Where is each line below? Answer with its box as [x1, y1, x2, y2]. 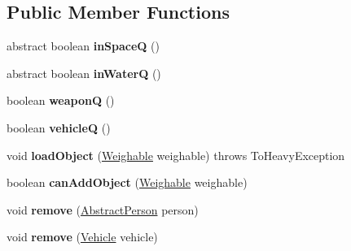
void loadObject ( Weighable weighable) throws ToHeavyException [7, 146, 345, 163]
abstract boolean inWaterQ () [7, 64, 161, 81]
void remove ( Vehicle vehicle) [7, 228, 158, 245]
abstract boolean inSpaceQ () [7, 37, 160, 54]
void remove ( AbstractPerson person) [7, 201, 199, 218]
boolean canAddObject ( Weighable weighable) [7, 174, 248, 191]
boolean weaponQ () [7, 92, 115, 109]
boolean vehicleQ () [7, 119, 111, 136]
